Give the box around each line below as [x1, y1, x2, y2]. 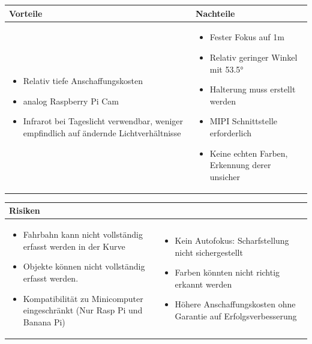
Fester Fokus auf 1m [209, 31, 284, 43]
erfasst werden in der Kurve [23, 240, 125, 252]
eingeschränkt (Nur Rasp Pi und [23, 304, 143, 316]
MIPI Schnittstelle [209, 115, 277, 127]
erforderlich [209, 126, 252, 139]
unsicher [209, 170, 241, 183]
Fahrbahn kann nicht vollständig [23, 228, 143, 241]
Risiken [9, 204, 40, 217]
